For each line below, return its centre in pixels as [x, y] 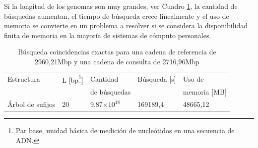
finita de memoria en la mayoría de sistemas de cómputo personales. [108, 35]
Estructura [24, 78]
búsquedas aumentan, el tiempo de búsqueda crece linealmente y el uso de [117, 16]
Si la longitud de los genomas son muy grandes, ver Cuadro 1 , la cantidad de [121, 6]
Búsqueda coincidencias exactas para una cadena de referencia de [117, 52]
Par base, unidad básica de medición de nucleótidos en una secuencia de [125, 130]
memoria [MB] [205, 92]
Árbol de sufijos [32, 104]
